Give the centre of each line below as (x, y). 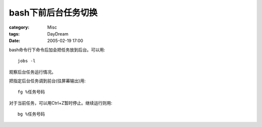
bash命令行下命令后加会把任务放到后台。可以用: (57, 50)
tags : (14, 34)
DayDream (58, 34)
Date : (15, 41)
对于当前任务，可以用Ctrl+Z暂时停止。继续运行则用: (61, 103)
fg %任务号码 (31, 92)
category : (19, 27)
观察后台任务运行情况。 (32, 72)
